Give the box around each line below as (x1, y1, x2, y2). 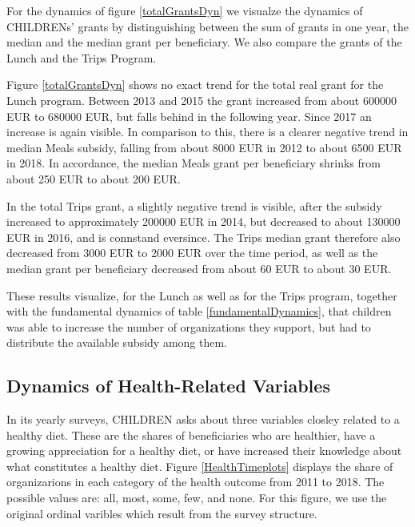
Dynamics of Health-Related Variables (6, 373, 330, 398)
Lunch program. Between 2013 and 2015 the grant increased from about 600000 (6, 91, 397, 108)
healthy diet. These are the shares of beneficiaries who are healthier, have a (6, 426, 376, 443)
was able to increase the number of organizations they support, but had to (6, 318, 371, 335)
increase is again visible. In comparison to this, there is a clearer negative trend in (6, 123, 409, 140)
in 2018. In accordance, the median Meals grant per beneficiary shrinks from (6, 155, 381, 171)
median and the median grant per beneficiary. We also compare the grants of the (6, 34, 402, 50)
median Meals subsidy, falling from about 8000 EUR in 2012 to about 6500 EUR (6, 139, 402, 155)
